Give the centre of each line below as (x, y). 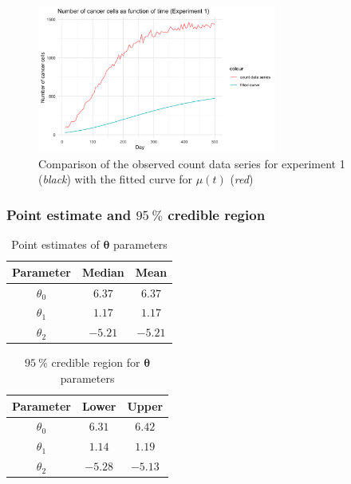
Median (103, 272)
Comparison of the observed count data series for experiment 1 (192, 163)
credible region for (96, 362)
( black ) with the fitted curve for (116, 179)
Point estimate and (69, 214)
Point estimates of (55, 244)
